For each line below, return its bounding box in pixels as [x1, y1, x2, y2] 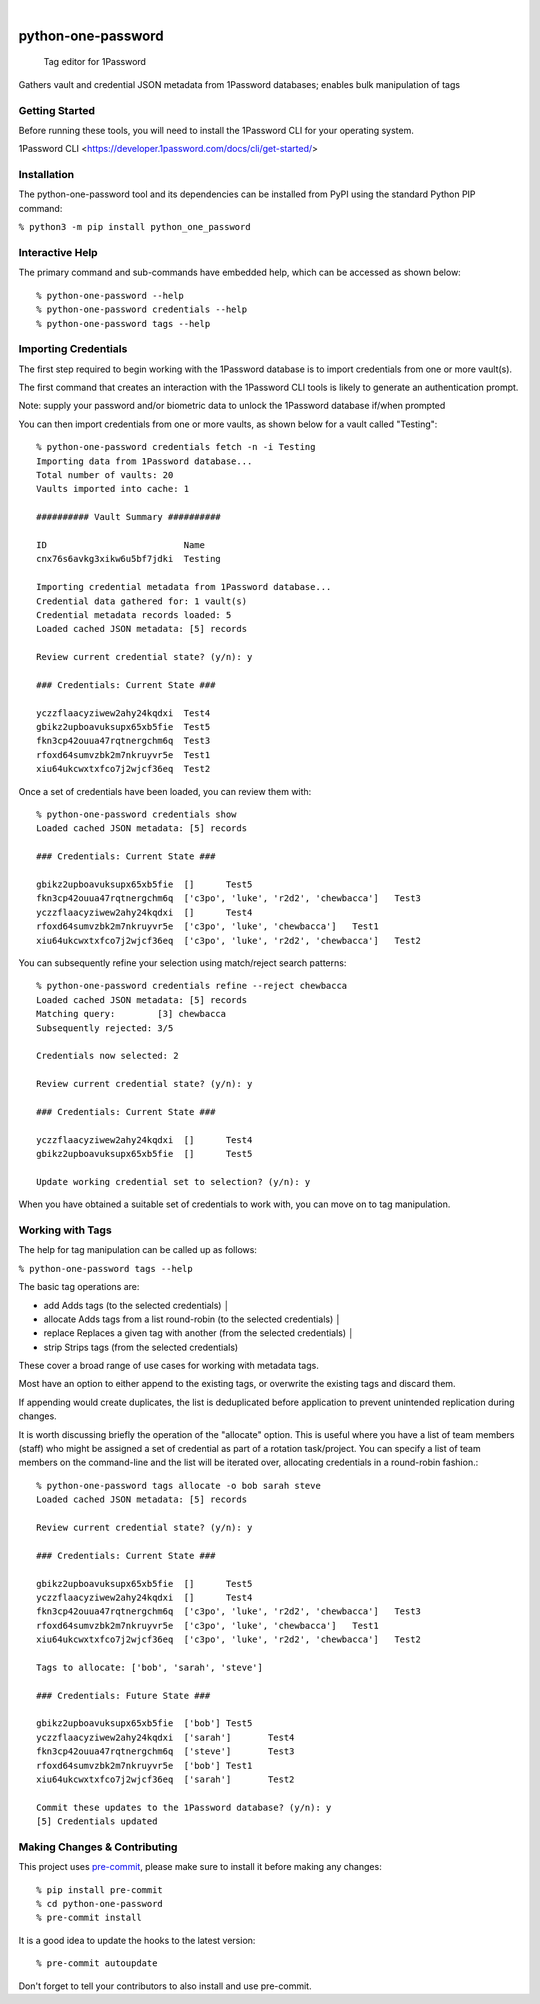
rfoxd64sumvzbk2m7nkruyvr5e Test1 [36, 749, 211, 760]
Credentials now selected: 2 [36, 1050, 179, 1062]
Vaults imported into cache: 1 [36, 483, 190, 495]
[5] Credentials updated [36, 1816, 158, 1827]
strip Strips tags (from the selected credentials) [43, 1341, 239, 1353]
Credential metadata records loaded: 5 [36, 609, 232, 620]
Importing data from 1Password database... [36, 455, 253, 467]
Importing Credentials [18, 342, 128, 356]
